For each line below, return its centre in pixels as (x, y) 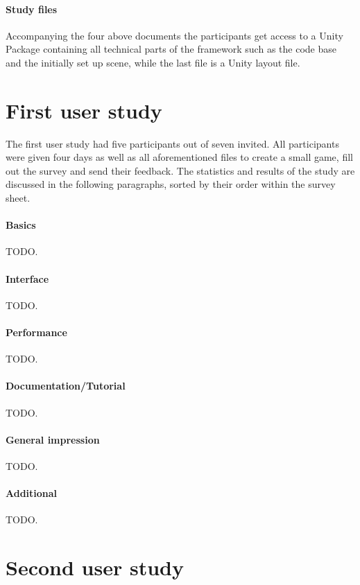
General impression (53, 439)
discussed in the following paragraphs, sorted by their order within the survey (171, 184)
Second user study (95, 567)
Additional (32, 493)
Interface (27, 278)
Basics (21, 225)
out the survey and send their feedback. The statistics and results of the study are (180, 170)
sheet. (18, 198)
